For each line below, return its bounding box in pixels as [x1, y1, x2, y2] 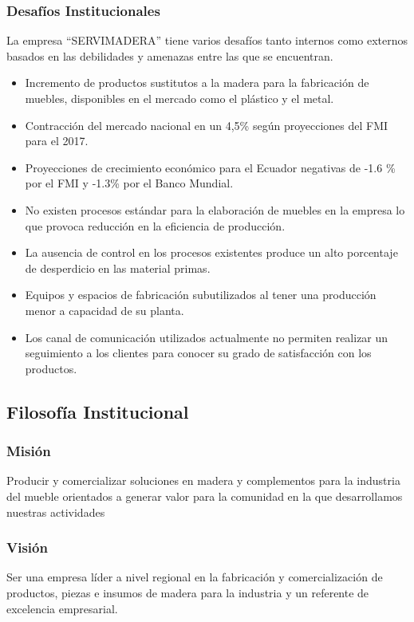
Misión [6, 441, 51, 461]
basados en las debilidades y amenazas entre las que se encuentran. [6, 47, 333, 64]
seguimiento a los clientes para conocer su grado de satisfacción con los [25, 344, 372, 361]
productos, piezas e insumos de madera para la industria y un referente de [6, 584, 369, 600]
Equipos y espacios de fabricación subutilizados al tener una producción [25, 286, 377, 303]
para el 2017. [25, 132, 89, 149]
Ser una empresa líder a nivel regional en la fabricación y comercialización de [6, 569, 383, 585]
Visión [6, 537, 48, 557]
